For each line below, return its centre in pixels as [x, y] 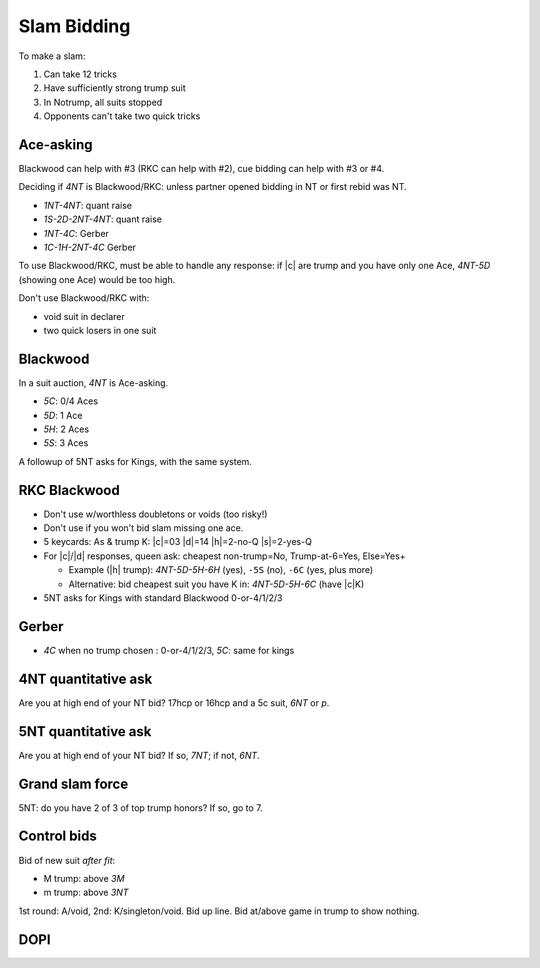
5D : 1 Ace [63, 415]
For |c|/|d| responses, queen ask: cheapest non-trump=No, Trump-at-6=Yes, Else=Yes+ [224, 556]
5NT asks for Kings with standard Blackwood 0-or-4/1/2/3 [163, 598]
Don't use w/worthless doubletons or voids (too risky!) [155, 514]
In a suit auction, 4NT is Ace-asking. [93, 382]
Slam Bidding [74, 26]
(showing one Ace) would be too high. [97, 279]
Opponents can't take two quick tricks [122, 116]
